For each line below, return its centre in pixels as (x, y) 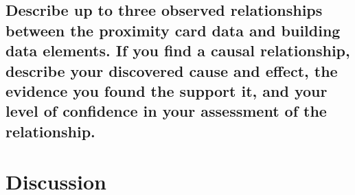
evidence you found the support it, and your (167, 90)
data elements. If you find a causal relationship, (178, 50)
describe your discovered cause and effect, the (172, 70)
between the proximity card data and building (173, 30)
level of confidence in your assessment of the (166, 111)
